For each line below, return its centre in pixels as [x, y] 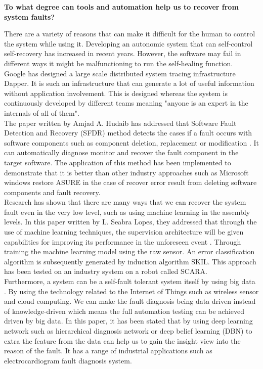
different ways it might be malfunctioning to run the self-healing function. [119, 63]
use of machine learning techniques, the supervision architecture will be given [124, 232]
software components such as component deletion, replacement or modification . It [132, 142]
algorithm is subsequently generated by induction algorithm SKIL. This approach [130, 261]
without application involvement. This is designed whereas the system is [116, 93]
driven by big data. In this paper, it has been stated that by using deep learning [128, 321]
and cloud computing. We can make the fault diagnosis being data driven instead [130, 301]
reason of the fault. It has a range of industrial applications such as [108, 351]
